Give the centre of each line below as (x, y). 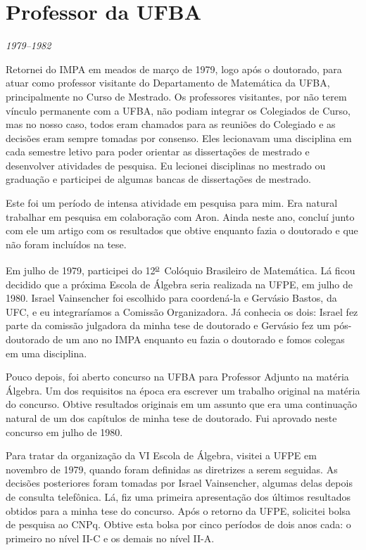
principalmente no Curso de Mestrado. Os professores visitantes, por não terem (176, 96)
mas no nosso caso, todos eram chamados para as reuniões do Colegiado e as (171, 124)
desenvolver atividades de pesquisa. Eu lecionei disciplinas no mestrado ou (166, 165)
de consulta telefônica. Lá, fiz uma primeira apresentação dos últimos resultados (178, 497)
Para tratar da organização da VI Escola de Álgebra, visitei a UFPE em (161, 455)
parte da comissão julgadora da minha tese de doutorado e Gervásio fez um (168, 325)
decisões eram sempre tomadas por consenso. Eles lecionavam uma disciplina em (179, 137)
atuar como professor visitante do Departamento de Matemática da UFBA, (168, 83)
